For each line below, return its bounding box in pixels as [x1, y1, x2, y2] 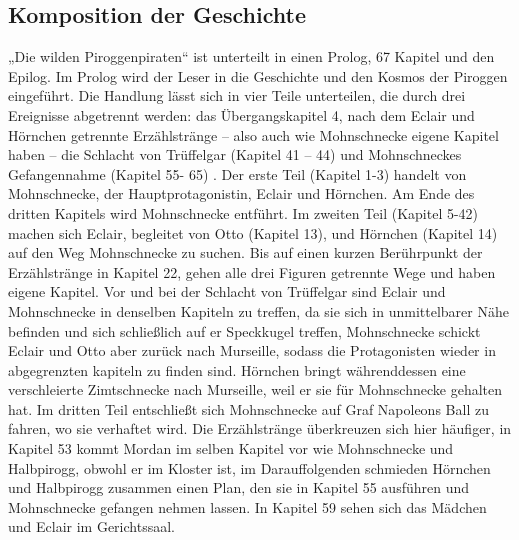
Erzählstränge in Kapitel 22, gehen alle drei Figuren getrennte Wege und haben [8, 261, 496, 282]
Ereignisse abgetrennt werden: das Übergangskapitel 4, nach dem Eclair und [8, 104, 475, 125]
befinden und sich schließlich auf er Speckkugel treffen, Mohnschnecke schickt [8, 320, 481, 341]
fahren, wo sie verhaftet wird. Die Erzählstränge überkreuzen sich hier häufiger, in [8, 418, 512, 439]
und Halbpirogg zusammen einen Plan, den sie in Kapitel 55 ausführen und [8, 477, 470, 498]
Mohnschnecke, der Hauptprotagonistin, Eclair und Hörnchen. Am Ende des [8, 183, 475, 204]
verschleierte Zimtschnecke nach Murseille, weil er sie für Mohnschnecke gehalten [8, 379, 503, 400]
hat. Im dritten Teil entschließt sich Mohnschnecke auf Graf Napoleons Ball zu [8, 398, 489, 419]
